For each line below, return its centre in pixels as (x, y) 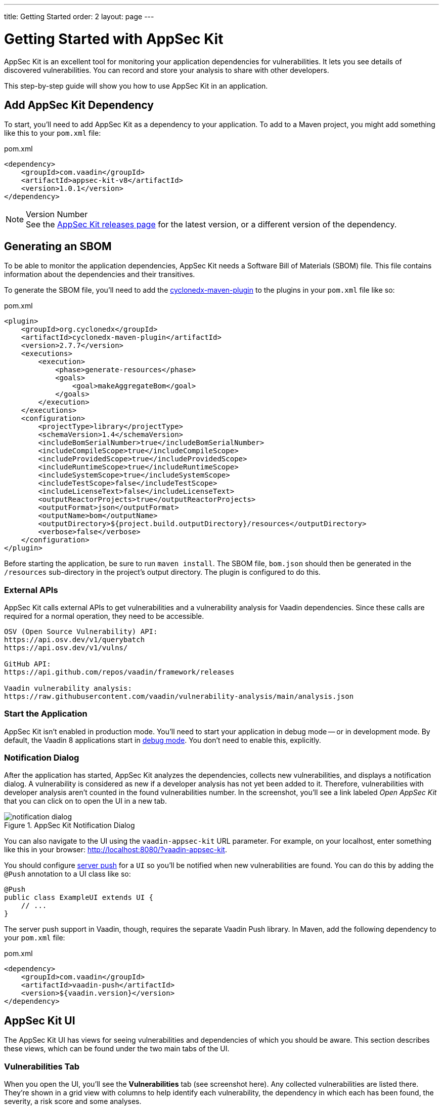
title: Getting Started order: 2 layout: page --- (79, 16)
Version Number (57, 214)
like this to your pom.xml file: (53, 133)
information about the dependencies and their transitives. (100, 274)
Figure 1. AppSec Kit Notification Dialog (70, 825)
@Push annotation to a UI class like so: (68, 874)
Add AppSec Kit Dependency (79, 105)
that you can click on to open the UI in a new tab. (85, 801)
